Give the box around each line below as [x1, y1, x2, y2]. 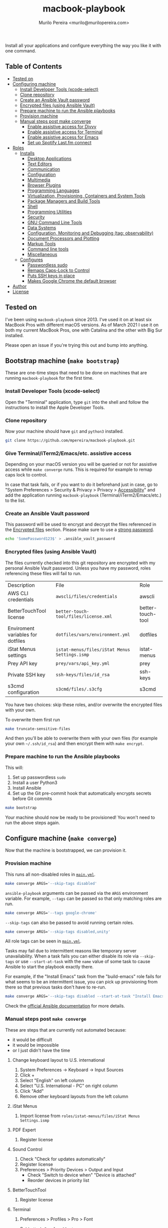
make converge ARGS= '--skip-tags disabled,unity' [5, 929, 111, 934]
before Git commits [12, 795, 52, 802]
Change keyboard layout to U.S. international [12, 1057, 105, 1063]
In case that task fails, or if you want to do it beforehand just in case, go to [5, 481, 158, 487]
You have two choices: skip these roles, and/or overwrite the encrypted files [5, 701, 162, 707]
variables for [7, 631, 37, 638]
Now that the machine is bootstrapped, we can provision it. [5, 847, 126, 853]
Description [7, 582, 35, 589]
